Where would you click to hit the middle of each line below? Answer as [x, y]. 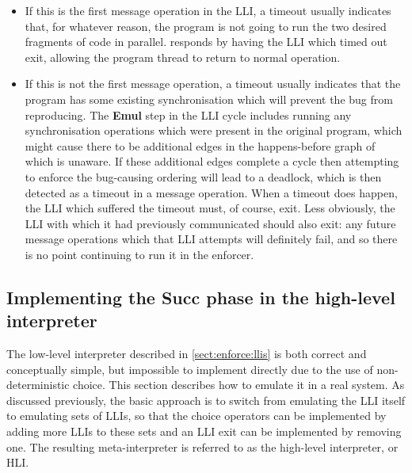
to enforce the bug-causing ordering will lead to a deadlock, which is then [203, 176]
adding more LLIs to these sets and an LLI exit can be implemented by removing [204, 431]
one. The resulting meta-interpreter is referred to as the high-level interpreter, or [202, 446]
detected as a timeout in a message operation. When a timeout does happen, [211, 192]
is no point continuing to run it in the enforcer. [139, 254]
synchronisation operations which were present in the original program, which [214, 130]
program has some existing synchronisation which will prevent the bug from [209, 99]
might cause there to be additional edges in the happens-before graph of [200, 145]
